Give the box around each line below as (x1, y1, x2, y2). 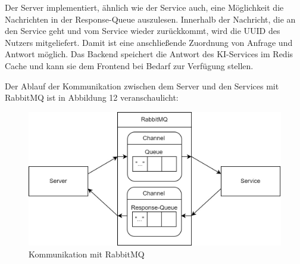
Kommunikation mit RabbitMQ (29, 247, 145, 260)
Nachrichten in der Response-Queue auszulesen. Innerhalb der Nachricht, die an (5, 13, 296, 25)
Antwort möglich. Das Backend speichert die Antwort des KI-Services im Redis (5, 48, 293, 60)
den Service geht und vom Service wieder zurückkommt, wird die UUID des (5, 24, 280, 37)
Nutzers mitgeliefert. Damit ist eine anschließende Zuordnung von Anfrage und (5, 36, 293, 48)
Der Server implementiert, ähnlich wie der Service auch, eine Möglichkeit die (5, 1, 284, 13)
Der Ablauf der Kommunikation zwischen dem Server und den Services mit (5, 79, 279, 92)
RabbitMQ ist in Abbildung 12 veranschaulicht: (5, 91, 179, 104)
